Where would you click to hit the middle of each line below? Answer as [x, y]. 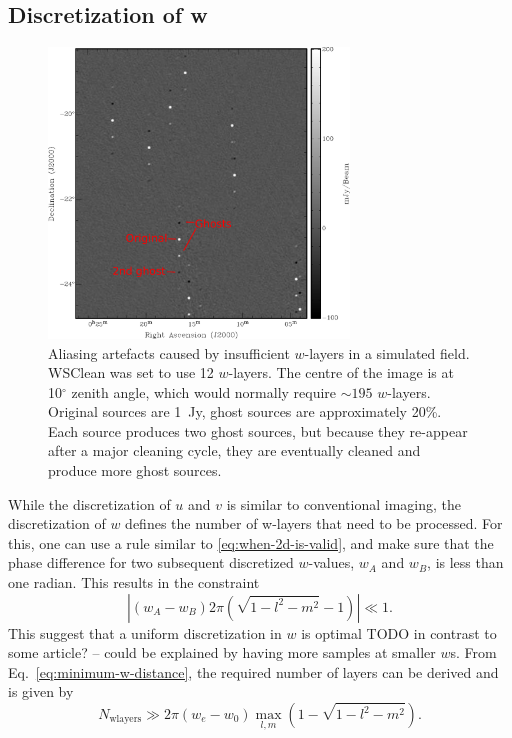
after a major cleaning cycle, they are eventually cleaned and [234, 450]
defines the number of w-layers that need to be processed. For [314, 523]
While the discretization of [89, 503]
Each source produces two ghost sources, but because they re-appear [258, 430]
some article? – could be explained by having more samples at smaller [222, 652]
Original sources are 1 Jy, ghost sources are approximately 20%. [245, 411]
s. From [473, 652]
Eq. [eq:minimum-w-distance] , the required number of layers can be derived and [253, 671]
